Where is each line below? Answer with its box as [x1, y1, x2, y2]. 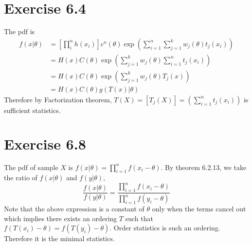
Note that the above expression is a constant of [4, 204, 144, 214]
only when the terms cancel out [152, 204, 246, 214]
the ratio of [4, 172, 37, 183]
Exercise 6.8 [4, 133, 86, 153]
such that [125, 213, 153, 223]
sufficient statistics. [4, 105, 61, 115]
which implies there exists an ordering [4, 213, 117, 223]
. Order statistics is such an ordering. [109, 223, 220, 233]
